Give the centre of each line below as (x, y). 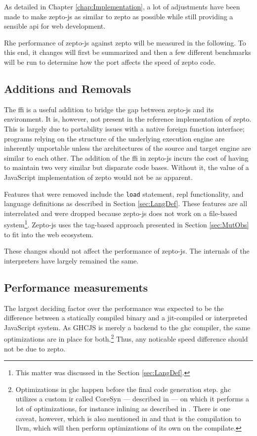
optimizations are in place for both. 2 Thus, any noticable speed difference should (126, 338)
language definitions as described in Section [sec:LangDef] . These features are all (126, 203)
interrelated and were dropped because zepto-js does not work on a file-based (121, 213)
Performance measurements (76, 287)
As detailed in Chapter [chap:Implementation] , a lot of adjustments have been (122, 6)
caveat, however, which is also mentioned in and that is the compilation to (128, 418)
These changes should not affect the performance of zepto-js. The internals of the (127, 251)
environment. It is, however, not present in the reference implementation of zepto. (128, 119)
